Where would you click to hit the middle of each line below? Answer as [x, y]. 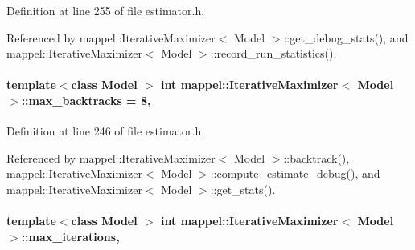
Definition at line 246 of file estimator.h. [106, 131]
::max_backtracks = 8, [86, 100]
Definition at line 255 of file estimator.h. [106, 10]
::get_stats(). [243, 189]
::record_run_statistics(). [273, 53]
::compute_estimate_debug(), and [295, 173]
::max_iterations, [70, 236]
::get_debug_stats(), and [346, 37]
